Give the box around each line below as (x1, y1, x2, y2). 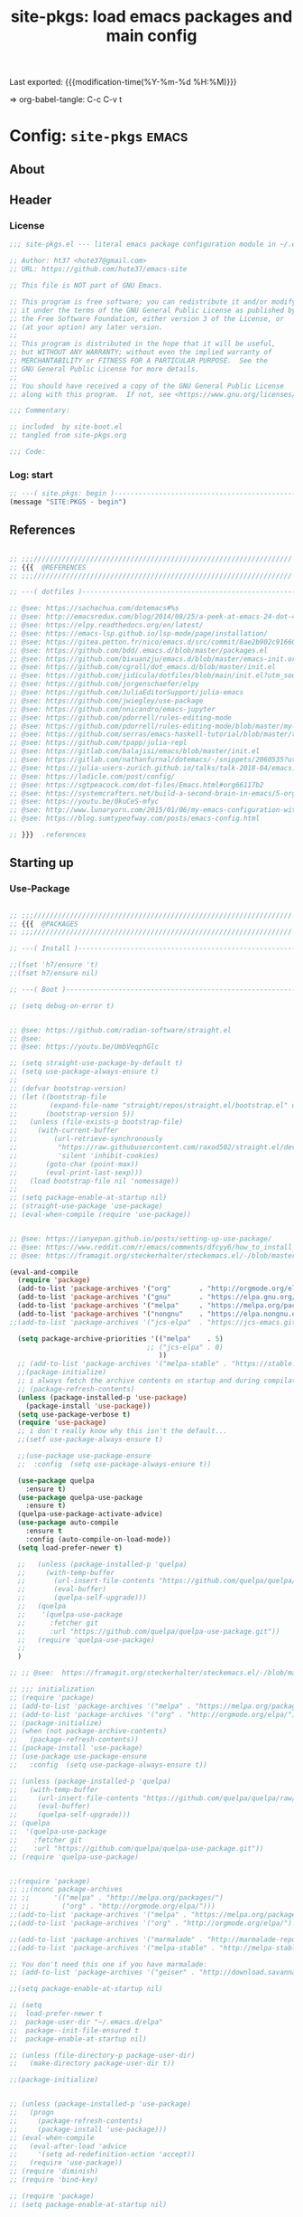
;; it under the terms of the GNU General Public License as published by (9, 306, 297, 315)
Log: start (9, 468, 53, 481)
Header (9, 193, 52, 208)
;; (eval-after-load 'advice (9, 2141, 127, 2151)
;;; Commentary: (9, 406, 70, 415)
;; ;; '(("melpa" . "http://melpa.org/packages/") (9, 1893, 224, 1902)
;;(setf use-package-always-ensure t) (17, 1435, 164, 1444)
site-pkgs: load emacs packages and (10, 6, 293, 27)
